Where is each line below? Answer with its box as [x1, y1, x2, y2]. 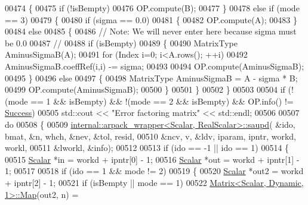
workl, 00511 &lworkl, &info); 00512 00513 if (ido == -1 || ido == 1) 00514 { [5, 141, 289, 154]
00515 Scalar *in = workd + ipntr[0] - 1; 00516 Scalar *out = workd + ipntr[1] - [5, 153, 300, 165]
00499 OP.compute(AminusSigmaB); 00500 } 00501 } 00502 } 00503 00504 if [5, 83, 285, 96]
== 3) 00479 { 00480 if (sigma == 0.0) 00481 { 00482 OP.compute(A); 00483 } [5, 13, 297, 26]
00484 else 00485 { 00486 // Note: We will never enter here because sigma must [5, 25, 297, 37]
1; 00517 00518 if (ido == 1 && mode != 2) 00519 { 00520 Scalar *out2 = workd [5, 165, 304, 177]
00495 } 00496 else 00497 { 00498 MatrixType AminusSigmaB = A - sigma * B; [5, 71, 298, 84]
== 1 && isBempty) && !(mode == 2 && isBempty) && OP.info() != [30, 94, 294, 107]
